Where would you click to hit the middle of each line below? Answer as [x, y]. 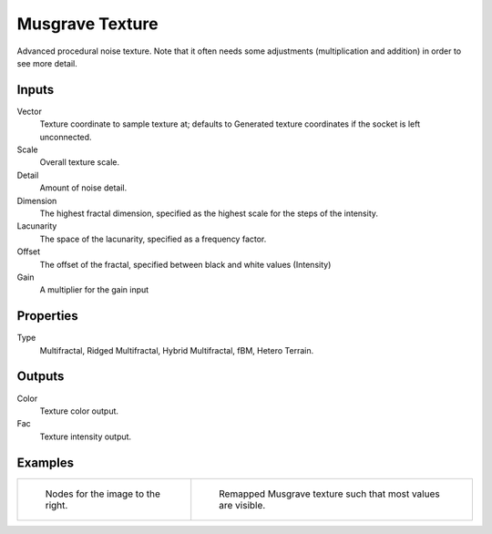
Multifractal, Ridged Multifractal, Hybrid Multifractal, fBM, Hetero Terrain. [177, 350]
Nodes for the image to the [103, 494]
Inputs [36, 90]
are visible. [242, 505]
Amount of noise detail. [83, 188]
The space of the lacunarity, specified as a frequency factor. [153, 239]
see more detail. [47, 63]
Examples [46, 462]
